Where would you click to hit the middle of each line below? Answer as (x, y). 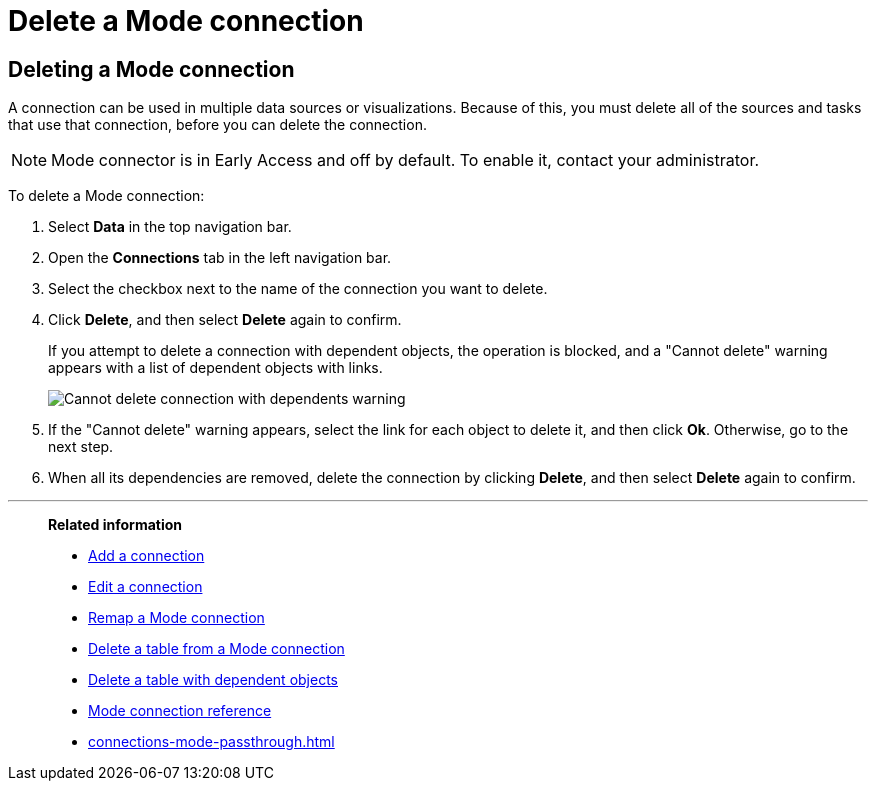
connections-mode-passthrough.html (211, 742)
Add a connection (146, 556)
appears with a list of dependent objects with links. (215, 368)
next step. (81, 447)
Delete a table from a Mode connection (216, 649)
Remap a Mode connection (176, 618)
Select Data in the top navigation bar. (170, 227)
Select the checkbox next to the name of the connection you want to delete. (298, 289)
